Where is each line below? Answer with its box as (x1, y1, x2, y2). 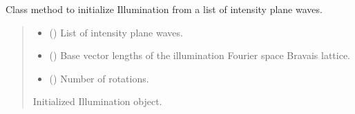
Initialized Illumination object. (32, 94, 162, 109)
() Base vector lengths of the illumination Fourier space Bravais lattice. (49, 48, 351, 62)
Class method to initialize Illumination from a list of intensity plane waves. (6, 2, 323, 16)
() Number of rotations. (49, 71, 149, 85)
